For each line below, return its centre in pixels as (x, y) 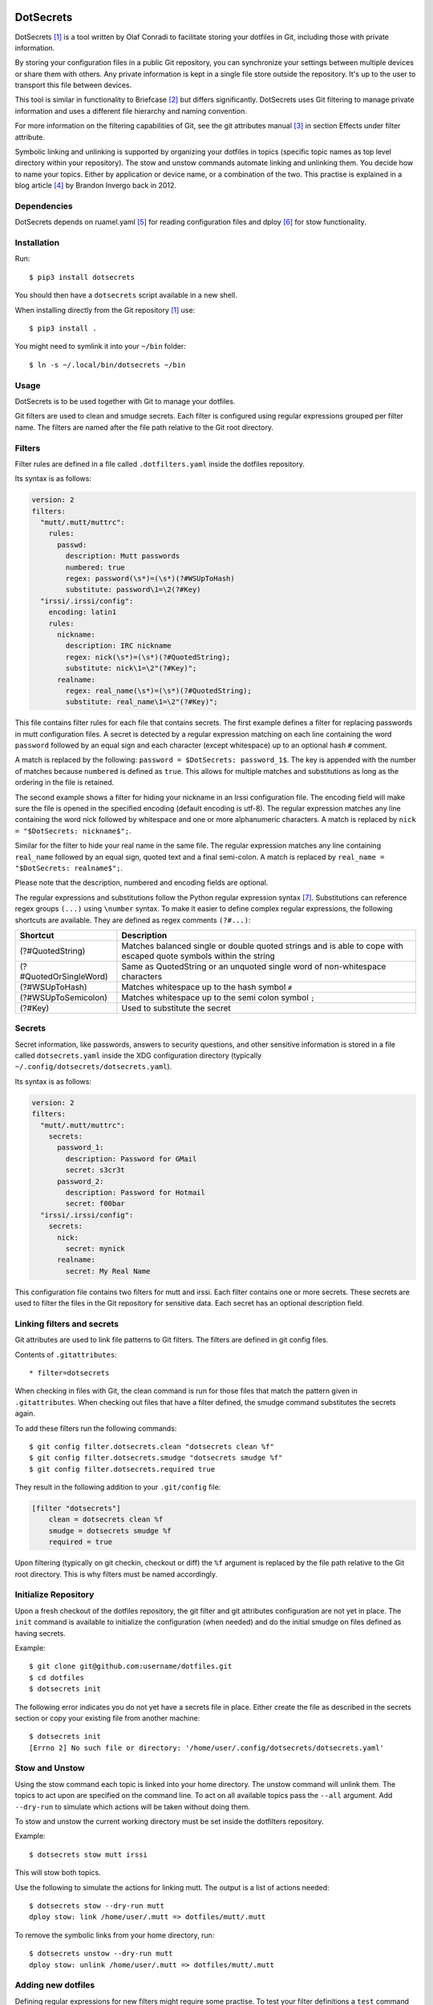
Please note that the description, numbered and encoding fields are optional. (142, 883)
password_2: (81, 1181)
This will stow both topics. (58, 1873)
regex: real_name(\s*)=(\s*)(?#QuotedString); (158, 691)
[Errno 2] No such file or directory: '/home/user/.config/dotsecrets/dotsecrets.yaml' (207, 1748)
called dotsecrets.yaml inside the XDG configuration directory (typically (138, 1055)
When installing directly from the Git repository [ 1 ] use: (105, 310)
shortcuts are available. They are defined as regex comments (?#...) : (133, 920)
